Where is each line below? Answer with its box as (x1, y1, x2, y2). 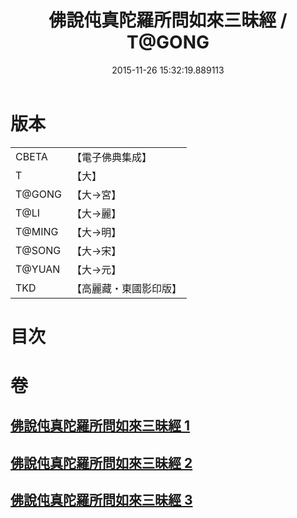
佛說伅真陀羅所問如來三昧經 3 (10, 492, 193, 509)
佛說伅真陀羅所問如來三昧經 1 (10, 417, 191, 435)
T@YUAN (15, 262, 61, 276)
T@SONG (15, 243, 62, 257)
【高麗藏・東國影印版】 (71, 281, 182, 295)
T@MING (15, 224, 59, 238)
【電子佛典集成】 (71, 150, 152, 164)
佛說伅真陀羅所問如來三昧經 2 (10, 454, 193, 471)
